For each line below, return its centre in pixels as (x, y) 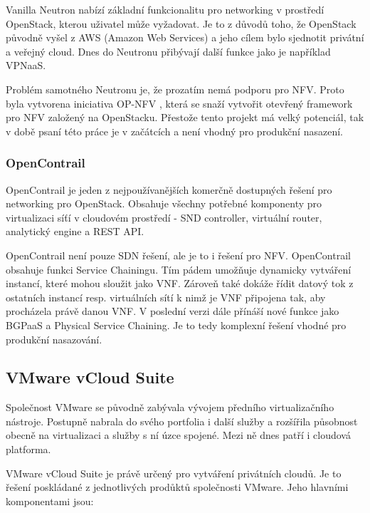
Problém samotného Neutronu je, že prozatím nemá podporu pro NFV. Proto (175, 89)
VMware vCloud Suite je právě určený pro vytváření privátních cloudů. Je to (174, 473)
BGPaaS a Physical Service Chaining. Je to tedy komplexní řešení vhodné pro (176, 325)
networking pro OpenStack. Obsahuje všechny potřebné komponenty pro (164, 203)
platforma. (28, 449)
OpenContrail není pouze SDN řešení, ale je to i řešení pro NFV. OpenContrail (178, 255)
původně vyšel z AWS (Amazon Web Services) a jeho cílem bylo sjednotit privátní (185, 37)
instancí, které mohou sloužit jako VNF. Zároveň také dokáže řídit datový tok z (180, 283)
